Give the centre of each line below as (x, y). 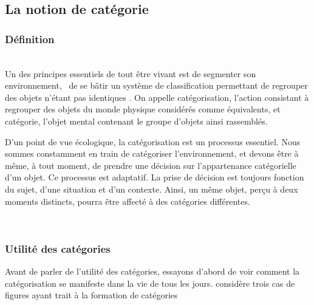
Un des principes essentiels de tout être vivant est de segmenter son (131, 73)
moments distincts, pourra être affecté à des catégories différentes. (128, 201)
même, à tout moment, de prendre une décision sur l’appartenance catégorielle (151, 165)
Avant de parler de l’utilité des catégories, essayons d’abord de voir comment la (152, 271)
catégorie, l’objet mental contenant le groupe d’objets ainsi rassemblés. (136, 121)
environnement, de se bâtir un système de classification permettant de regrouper (156, 85)
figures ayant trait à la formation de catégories (91, 295)
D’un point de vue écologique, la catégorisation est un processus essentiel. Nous (153, 141)
